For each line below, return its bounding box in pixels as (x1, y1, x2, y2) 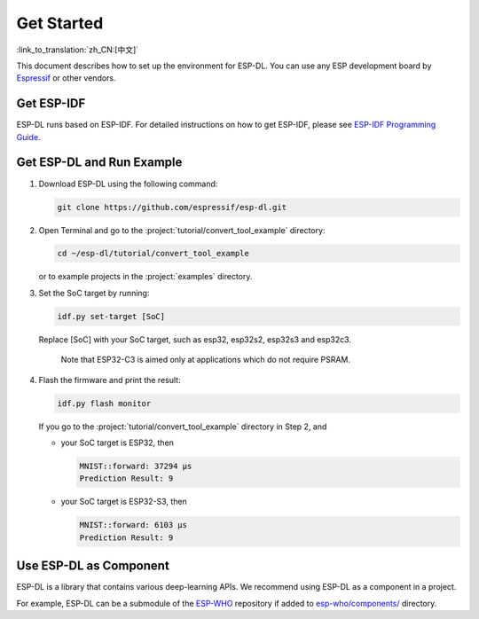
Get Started (16, 13, 104, 33)
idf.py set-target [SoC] (57, 311, 166, 321)
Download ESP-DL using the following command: (38, 178, 218, 189)
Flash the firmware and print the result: (38, 374, 181, 385)
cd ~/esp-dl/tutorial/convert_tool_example (57, 248, 250, 259)
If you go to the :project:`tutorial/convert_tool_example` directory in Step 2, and (38, 421, 327, 432)
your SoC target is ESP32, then (60, 437, 175, 448)
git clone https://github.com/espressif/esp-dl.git (57, 202, 287, 212)
